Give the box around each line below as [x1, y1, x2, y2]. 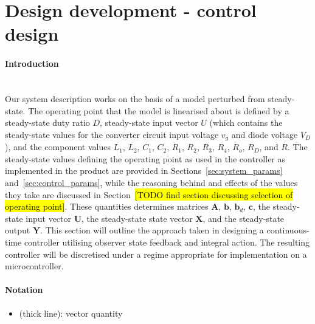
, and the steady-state [202, 212, 285, 224]
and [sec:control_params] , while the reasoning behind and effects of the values [5, 176, 298, 188]
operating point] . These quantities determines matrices [5, 200, 209, 213]
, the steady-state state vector [81, 212, 193, 224]
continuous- [266, 224, 310, 236]
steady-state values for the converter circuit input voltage [5, 128, 219, 140]
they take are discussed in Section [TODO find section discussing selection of [5, 188, 293, 201]
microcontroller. [5, 260, 64, 272]
